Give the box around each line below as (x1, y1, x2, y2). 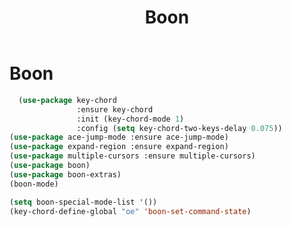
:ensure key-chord (76, 104, 154, 115)
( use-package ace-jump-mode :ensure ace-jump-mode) (9, 132, 229, 143)
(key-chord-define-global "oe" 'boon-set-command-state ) (9, 206, 252, 216)
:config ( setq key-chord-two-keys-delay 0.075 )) (76, 123, 283, 133)
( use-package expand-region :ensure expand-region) (9, 142, 229, 152)
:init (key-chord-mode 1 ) (76, 114, 185, 124)
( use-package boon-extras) (9, 169, 122, 180)
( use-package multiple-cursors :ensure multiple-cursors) (9, 151, 256, 161)
